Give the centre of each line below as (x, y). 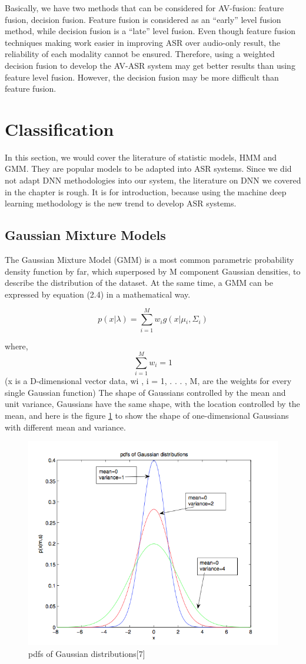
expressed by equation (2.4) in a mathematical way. (98, 294)
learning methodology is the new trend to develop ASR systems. (121, 203)
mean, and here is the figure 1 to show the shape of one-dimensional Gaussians (147, 416)
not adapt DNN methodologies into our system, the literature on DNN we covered (153, 180)
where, (16, 346)
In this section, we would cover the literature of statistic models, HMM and (141, 157)
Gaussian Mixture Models (85, 235)
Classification (59, 129)
